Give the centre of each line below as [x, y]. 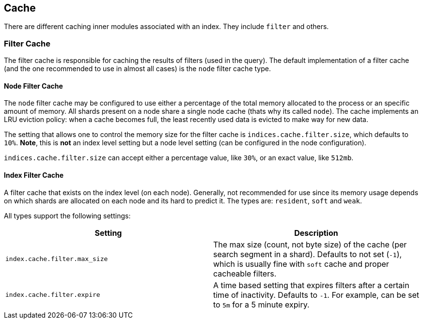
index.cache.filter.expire [53, 295]
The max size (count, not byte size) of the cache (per [310, 244]
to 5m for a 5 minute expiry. [261, 304]
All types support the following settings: [67, 215]
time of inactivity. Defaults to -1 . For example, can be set [316, 295]
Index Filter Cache [34, 175]
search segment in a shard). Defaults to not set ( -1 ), [308, 254]
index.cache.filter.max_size [57, 259]
